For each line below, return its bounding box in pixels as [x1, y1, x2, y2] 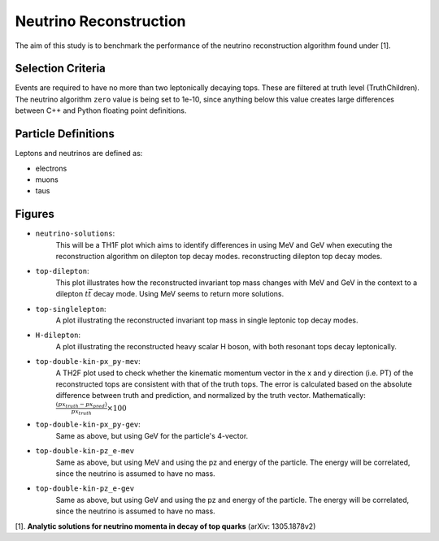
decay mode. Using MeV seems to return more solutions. [93, 289, 285, 299]
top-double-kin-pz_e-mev [35, 447, 134, 456]
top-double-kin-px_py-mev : [35, 357, 141, 366]
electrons [35, 163, 67, 173]
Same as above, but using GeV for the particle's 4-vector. [55, 431, 249, 440]
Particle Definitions [15, 127, 115, 141]
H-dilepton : [35, 330, 81, 340]
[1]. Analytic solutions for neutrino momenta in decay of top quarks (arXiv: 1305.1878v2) [15, 521, 316, 531]
